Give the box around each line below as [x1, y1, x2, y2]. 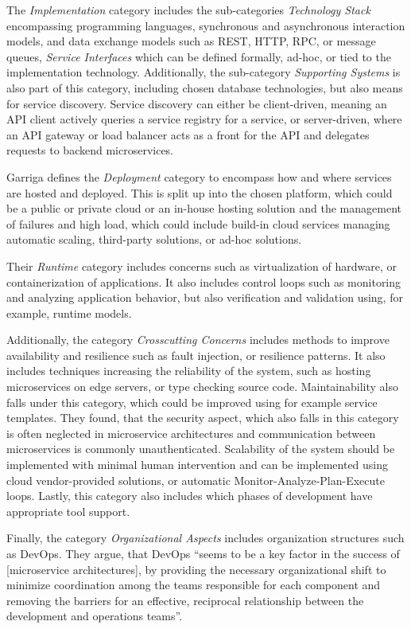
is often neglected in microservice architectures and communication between [6, 424, 376, 441]
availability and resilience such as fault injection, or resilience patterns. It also [6, 346, 386, 363]
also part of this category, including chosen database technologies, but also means [6, 79, 403, 96]
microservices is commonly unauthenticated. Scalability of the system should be [6, 440, 395, 457]
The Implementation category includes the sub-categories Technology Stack [6, 2, 370, 18]
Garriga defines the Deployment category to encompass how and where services [6, 168, 392, 185]
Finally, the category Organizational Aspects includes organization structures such [6, 529, 405, 546]
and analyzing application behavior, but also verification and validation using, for [6, 289, 403, 306]
